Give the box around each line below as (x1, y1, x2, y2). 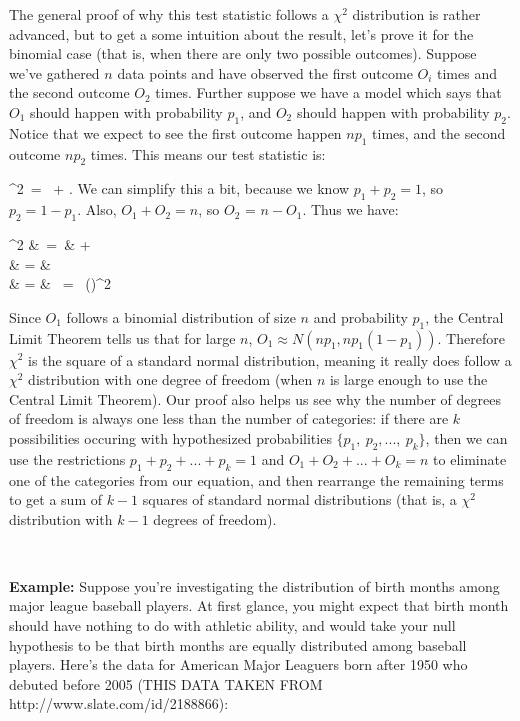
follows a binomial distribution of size (66, 306, 296, 327)
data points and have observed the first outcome (117, 62, 413, 83)
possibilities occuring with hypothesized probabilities (9, 427, 332, 448)
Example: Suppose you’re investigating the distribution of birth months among (9, 575, 500, 596)
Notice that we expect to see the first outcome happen (9, 122, 342, 143)
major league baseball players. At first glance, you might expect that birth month (9, 595, 509, 616)
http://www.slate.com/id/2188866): (9, 693, 229, 714)
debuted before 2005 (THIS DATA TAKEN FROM (9, 673, 323, 694)
